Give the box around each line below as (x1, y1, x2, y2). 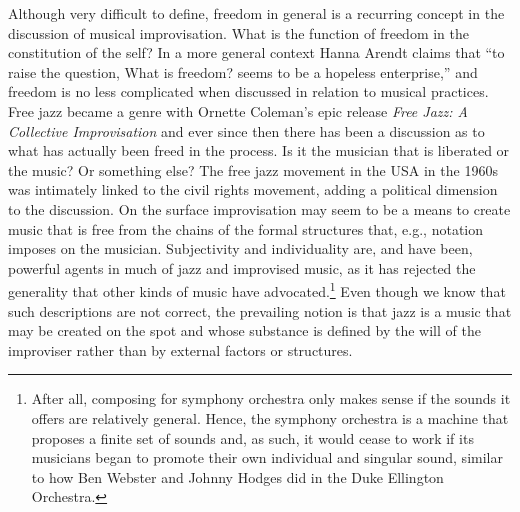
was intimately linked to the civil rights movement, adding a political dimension (8, 179, 498, 200)
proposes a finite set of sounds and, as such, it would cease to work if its (31, 427, 474, 448)
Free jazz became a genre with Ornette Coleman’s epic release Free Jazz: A (8, 100, 468, 121)
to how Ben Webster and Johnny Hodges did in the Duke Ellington (31, 466, 444, 487)
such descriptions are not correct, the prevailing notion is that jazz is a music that (8, 300, 512, 321)
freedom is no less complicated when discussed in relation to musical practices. (8, 81, 489, 102)
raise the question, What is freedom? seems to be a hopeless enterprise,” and (8, 61, 478, 82)
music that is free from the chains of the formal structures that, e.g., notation (8, 218, 484, 239)
